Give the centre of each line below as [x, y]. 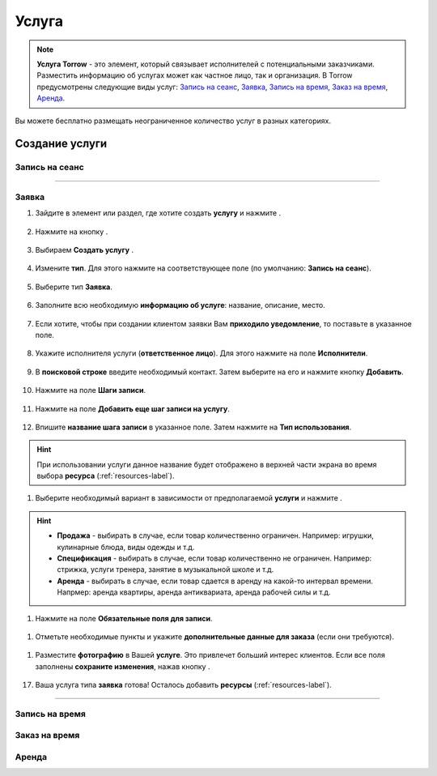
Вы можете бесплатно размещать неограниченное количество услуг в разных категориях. [173, 121]
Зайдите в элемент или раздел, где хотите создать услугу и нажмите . [158, 213]
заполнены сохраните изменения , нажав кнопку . [123, 666]
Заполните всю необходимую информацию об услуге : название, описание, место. [180, 305]
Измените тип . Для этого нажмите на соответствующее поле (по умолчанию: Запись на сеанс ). [203, 268]
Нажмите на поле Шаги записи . [91, 390]
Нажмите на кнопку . [72, 232]
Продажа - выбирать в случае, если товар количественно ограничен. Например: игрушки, [215, 535]
